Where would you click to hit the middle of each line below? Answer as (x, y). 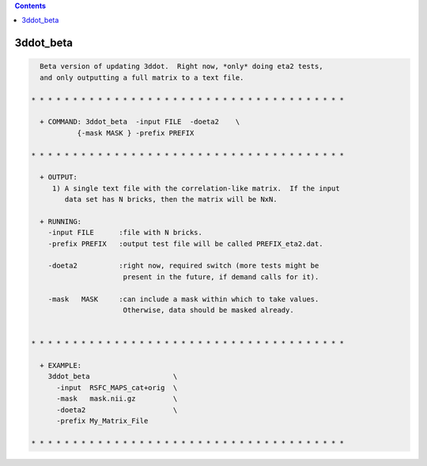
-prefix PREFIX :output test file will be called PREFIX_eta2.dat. (185, 244)
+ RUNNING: (61, 221)
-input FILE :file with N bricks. (125, 233)
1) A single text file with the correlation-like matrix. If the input (196, 188)
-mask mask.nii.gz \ (117, 399)
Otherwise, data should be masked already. (208, 310)
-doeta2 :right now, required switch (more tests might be (183, 266)
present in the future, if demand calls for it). (221, 277)
